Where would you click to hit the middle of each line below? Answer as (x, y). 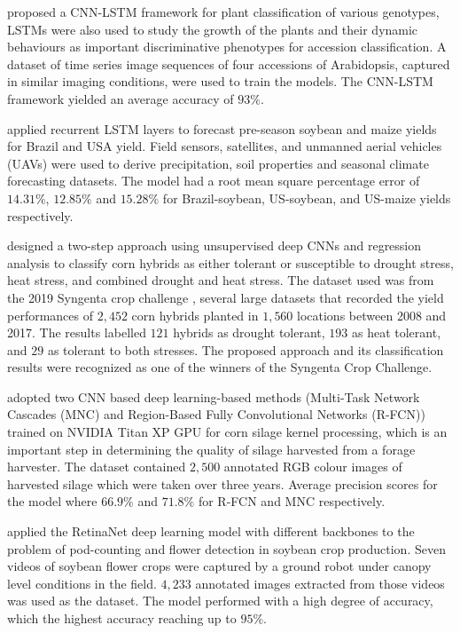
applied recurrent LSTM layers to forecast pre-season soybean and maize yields (222, 128)
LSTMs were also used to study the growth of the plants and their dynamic (213, 29)
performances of (50, 315)
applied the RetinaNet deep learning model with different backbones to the (211, 531)
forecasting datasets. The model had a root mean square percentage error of (214, 181)
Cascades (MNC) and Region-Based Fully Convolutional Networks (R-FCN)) (216, 414)
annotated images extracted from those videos (320, 583)
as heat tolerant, (396, 332)
